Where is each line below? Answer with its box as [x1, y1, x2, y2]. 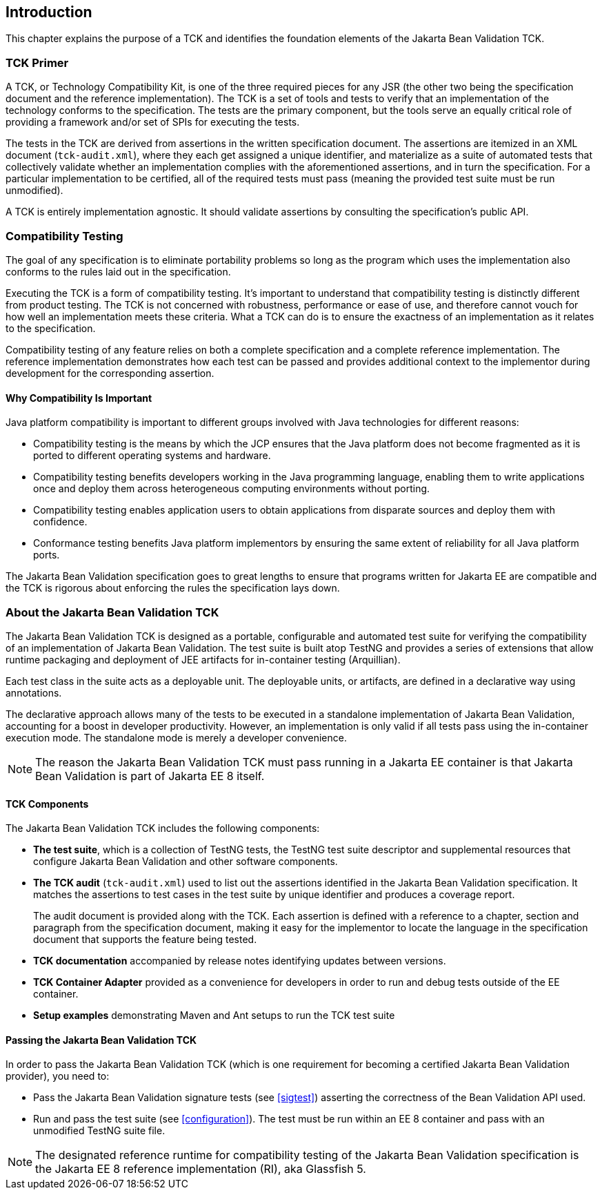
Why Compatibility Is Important [6, 391, 152, 404]
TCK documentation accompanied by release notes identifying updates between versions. [33, 955, 446, 967]
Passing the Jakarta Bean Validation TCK [6, 1033, 197, 1046]
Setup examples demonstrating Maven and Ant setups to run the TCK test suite [33, 1009, 395, 1022]
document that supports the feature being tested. [33, 933, 257, 946]
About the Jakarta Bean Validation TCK [6, 605, 219, 619]
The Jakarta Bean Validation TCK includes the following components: [6, 822, 320, 835]
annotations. [6, 686, 62, 699]
